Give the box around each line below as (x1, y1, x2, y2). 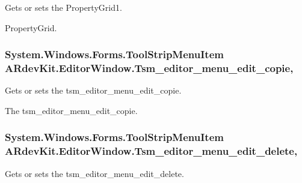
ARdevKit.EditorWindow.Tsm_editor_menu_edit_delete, (5, 143, 298, 158)
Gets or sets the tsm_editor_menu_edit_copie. (5, 84, 182, 97)
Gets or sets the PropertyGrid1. (5, 1, 122, 13)
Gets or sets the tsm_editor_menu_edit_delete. (5, 167, 184, 179)
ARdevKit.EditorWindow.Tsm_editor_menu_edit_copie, (5, 61, 294, 76)
